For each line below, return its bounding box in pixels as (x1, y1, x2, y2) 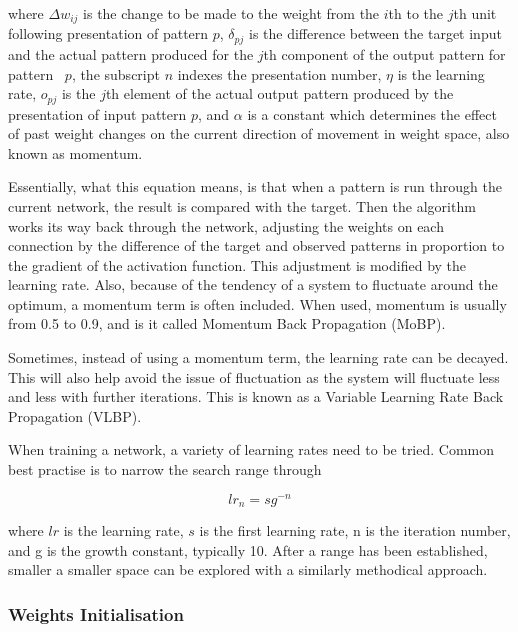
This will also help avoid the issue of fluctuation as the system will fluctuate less (8, 366, 500, 387)
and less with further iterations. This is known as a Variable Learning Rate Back (8, 386, 504, 407)
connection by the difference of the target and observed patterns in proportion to (8, 235, 505, 256)
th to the (388, 3, 444, 23)
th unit (453, 3, 497, 23)
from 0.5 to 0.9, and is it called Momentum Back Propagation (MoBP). (8, 313, 446, 334)
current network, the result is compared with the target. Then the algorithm (8, 195, 476, 216)
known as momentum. (8, 142, 143, 163)
